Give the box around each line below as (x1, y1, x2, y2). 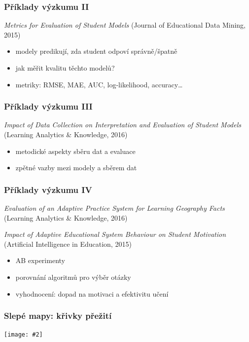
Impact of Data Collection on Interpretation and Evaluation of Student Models (4, 119, 242, 130)
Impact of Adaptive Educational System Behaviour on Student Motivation (4, 229, 226, 239)
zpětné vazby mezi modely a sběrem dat (15, 162, 137, 173)
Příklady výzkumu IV (4, 183, 92, 195)
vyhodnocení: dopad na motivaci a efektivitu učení (15, 288, 169, 299)
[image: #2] (4, 331, 43, 339)
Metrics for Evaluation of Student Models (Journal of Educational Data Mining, (4, 20, 246, 30)
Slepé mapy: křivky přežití (4, 309, 112, 322)
